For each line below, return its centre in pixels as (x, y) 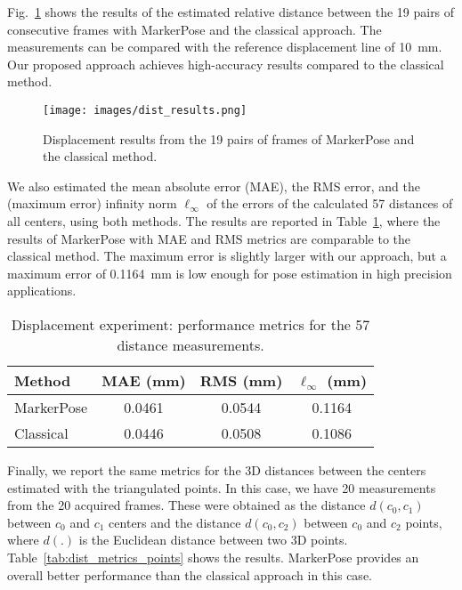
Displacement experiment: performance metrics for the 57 (190, 324)
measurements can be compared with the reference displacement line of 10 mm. (225, 47)
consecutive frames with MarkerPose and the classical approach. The (195, 29)
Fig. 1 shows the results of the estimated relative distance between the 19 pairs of (231, 12)
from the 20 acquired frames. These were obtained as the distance (186, 505)
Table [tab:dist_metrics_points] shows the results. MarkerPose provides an (213, 557)
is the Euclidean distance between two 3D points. (213, 540)
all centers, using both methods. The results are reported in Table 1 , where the (224, 221)
